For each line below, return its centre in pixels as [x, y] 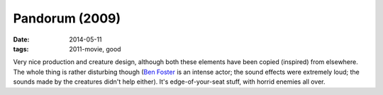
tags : [21, 49]
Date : [21, 39]
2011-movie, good [95, 49]
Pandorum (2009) [67, 18]
